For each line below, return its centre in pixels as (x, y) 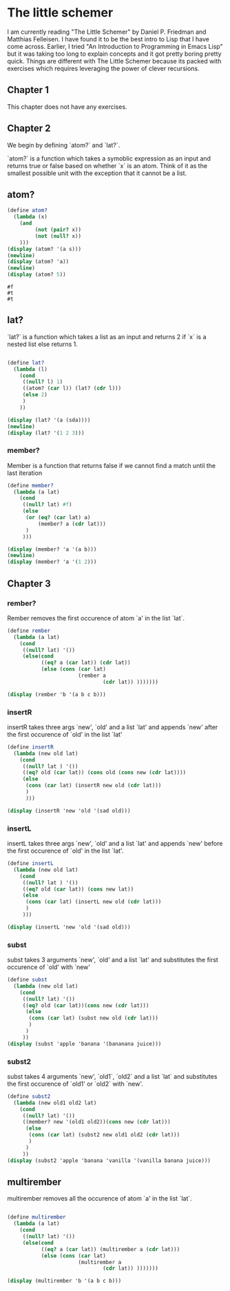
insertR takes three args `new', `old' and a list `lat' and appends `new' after (113, 727)
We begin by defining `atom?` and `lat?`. (64, 145)
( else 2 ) (35, 395)
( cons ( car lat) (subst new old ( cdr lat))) (93, 1018)
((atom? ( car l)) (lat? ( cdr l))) (72, 388)
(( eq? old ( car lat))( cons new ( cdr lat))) (86, 1005)
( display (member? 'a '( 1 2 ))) (52, 562)
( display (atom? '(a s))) (44, 249)
